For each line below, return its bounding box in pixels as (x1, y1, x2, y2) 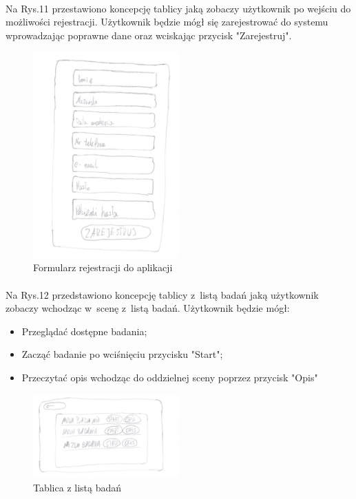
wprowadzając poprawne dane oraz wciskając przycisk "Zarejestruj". (6, 28, 292, 42)
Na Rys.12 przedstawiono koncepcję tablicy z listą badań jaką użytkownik (6, 287, 319, 301)
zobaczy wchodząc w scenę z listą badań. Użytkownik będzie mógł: (6, 301, 290, 315)
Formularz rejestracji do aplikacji (33, 260, 173, 275)
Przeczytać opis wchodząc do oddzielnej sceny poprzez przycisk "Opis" (21, 370, 318, 385)
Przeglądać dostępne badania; (21, 323, 147, 338)
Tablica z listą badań (33, 480, 122, 494)
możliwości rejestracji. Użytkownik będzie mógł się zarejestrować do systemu (6, 14, 328, 29)
